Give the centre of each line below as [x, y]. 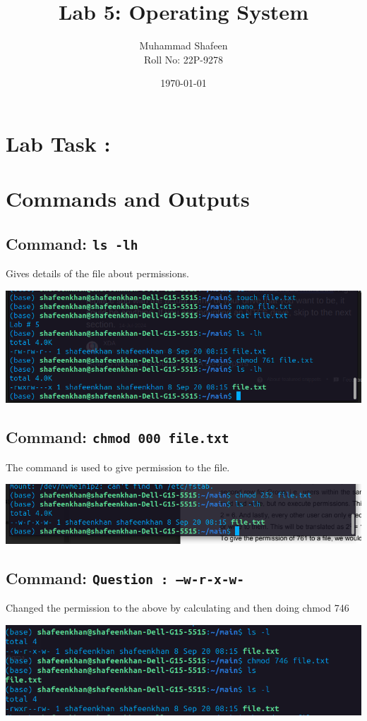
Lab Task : [58, 143]
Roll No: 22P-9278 [183, 59]
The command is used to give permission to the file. [118, 467]
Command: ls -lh [72, 243]
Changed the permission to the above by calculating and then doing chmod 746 [178, 607]
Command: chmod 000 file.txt [118, 437]
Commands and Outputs [128, 199]
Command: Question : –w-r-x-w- [125, 577]
